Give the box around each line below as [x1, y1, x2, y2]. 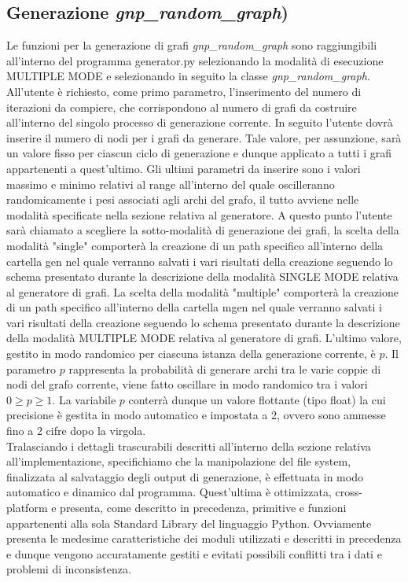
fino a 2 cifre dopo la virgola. [6, 422, 146, 439]
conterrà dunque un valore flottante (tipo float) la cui [128, 391, 386, 407]
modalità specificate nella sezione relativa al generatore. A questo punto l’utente [6, 206, 392, 223]
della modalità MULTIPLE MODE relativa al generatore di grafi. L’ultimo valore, [6, 330, 402, 346]
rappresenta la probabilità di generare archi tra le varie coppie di [68, 360, 381, 377]
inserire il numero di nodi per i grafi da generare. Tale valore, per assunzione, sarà [6, 129, 402, 145]
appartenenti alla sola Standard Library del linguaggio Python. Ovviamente [6, 514, 372, 531]
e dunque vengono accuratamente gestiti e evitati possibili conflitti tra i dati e [6, 545, 382, 562]
